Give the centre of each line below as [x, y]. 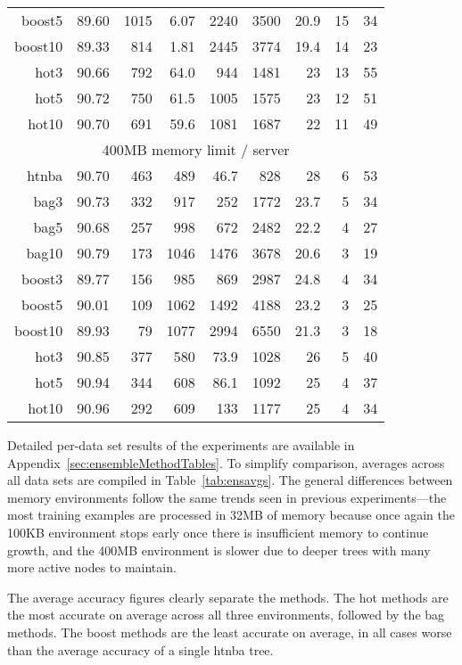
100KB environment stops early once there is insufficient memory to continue [218, 532]
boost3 [42, 279]
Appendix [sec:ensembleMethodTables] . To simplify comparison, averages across [226, 462]
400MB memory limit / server [196, 149]
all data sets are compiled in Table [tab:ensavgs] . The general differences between [230, 480]
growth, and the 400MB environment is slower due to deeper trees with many [219, 550]
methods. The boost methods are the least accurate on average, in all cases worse [230, 632]
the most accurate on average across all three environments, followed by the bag [226, 615]
